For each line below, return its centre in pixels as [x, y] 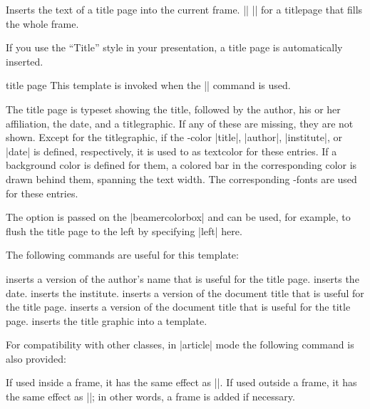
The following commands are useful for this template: [122, 255]
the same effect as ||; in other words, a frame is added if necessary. [150, 397]
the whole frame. [42, 23]
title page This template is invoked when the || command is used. [148, 85]
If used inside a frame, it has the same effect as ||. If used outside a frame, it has [181, 382]
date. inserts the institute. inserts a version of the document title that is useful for [185, 292]
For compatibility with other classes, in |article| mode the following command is [180, 345]
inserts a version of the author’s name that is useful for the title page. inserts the [183, 278]
